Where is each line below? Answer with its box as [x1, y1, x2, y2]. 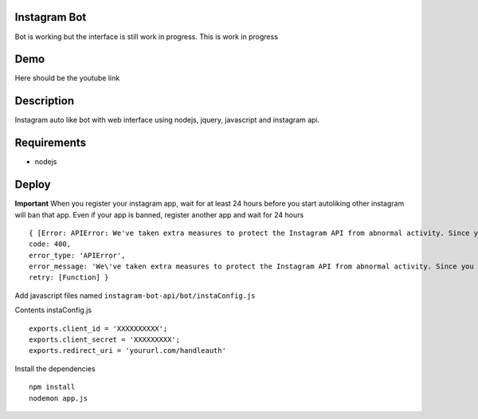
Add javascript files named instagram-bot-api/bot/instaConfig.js [14, 291, 256, 300]
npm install [29, 382, 76, 392]
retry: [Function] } [29, 273, 109, 282]
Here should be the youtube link [14, 73, 120, 83]
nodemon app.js [29, 394, 88, 402]
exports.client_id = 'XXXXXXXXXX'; [29, 323, 168, 333]
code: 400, [29, 240, 72, 249]
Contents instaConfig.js [14, 305, 92, 315]
